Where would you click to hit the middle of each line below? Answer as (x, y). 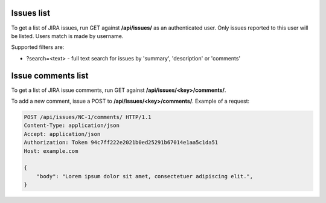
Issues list (31, 13)
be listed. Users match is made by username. (67, 36)
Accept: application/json (62, 134)
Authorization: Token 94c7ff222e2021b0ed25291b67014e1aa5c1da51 (121, 143)
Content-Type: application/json (72, 126)
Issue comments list (50, 76)
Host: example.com (51, 151)
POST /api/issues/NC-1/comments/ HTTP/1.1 (88, 117)
